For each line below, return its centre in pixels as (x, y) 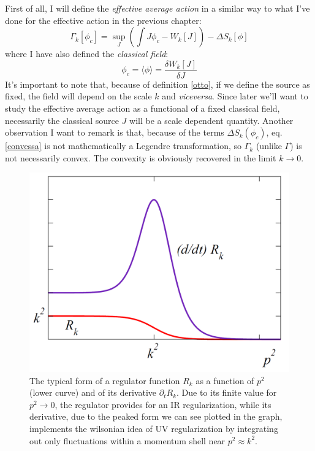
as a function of (225, 380)
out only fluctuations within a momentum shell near (127, 440)
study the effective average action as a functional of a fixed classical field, (142, 108)
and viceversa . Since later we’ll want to (235, 96)
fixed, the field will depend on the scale (78, 96)
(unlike (269, 146)
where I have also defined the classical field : (87, 54)
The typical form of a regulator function (105, 380)
